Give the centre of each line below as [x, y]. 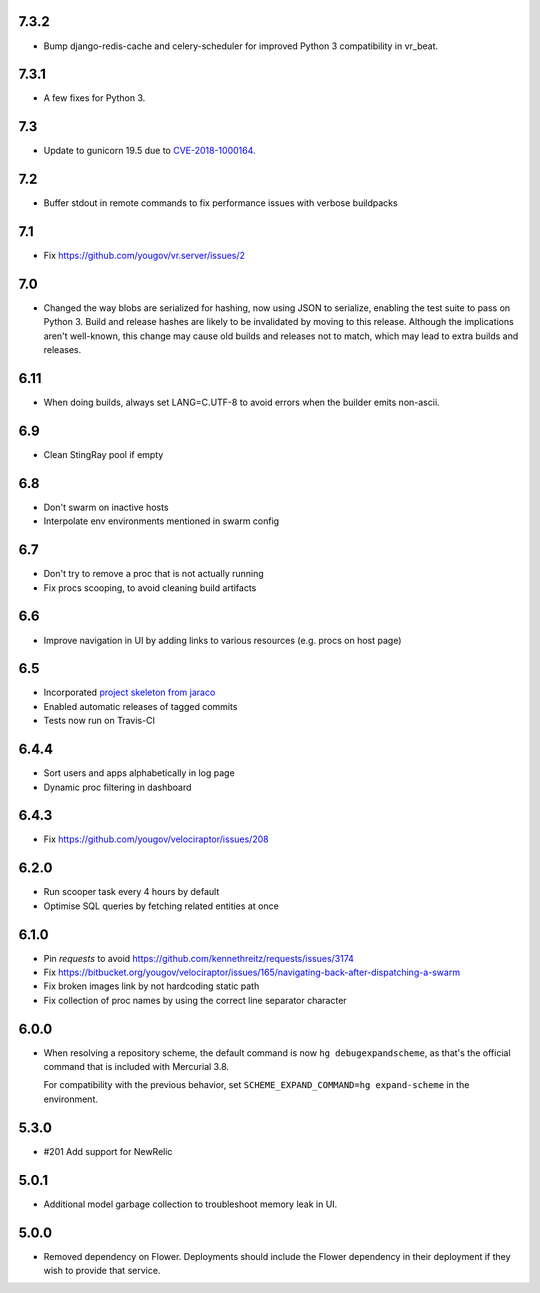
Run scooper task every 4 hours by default [131, 892]
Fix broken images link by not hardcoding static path [151, 986]
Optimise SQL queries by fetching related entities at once [161, 906]
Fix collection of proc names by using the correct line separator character [195, 1000]
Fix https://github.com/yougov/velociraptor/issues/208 [156, 839]
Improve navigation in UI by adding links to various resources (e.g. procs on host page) [222, 640]
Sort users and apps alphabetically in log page [139, 773]
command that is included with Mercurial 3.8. [136, 1067]
